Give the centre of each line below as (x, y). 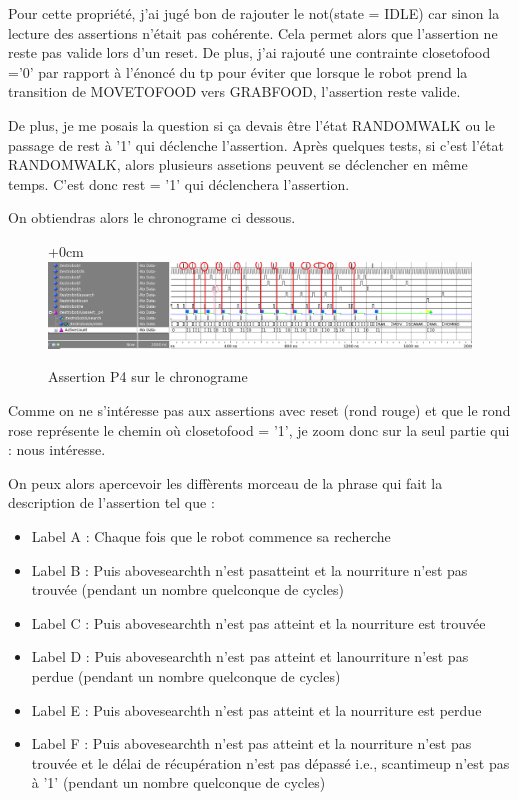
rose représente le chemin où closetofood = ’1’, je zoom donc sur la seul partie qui (259, 429)
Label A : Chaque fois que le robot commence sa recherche (211, 536)
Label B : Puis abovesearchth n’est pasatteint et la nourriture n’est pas (249, 569)
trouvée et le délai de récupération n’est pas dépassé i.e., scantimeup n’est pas (270, 762)
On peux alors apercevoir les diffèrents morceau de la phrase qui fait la (225, 482)
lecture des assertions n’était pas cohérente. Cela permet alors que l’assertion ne (253, 32)
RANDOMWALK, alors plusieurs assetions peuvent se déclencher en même (238, 164)
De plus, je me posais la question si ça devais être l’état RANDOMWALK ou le (251, 124)
